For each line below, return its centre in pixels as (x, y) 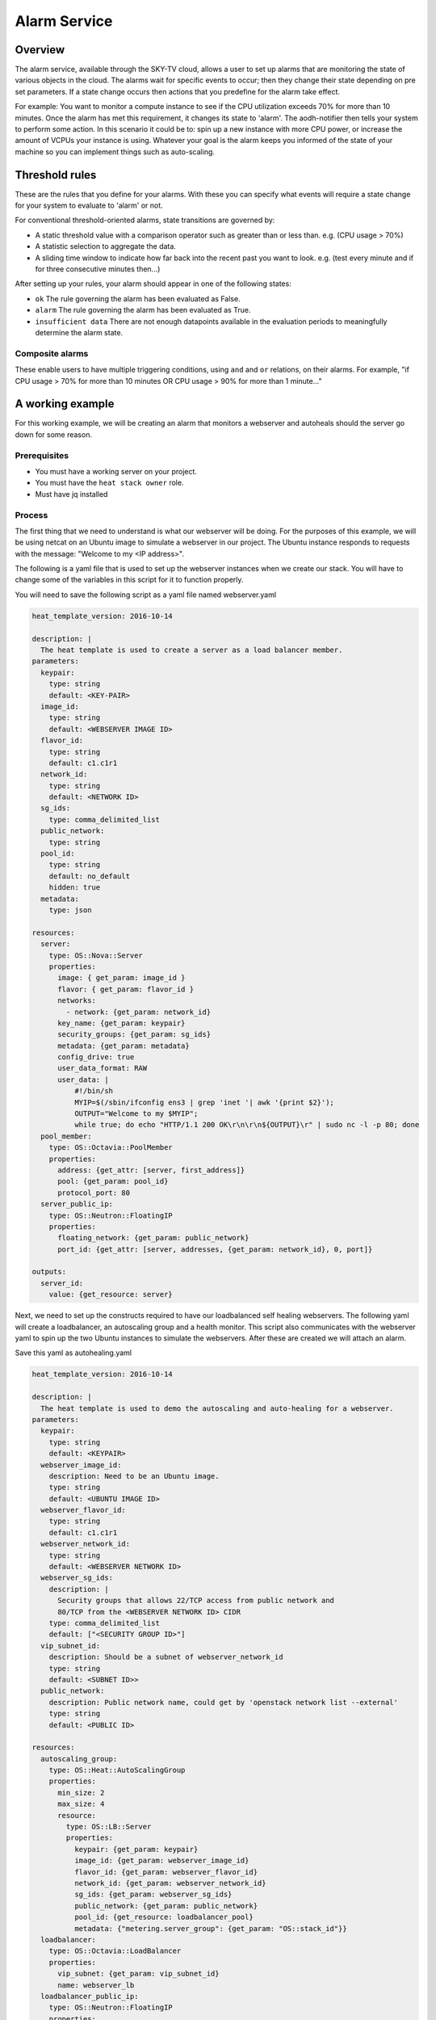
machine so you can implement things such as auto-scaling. (115, 151)
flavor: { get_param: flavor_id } (126, 989)
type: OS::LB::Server (109, 1827)
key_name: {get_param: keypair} (122, 1023)
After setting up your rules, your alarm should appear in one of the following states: (153, 284)
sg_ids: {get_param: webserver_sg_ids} (153, 1894)
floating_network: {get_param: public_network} (153, 1238)
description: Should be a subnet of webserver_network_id (166, 1657)
